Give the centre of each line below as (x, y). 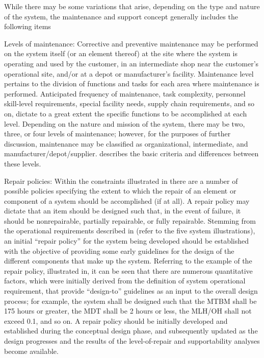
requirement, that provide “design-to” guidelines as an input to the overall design (131, 291)
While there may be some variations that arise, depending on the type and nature (132, 6)
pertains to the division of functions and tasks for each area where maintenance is (132, 83)
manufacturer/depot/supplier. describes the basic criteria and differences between (131, 153)
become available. (31, 351)
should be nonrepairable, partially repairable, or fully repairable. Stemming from (130, 220)
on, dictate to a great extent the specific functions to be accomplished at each (126, 113)
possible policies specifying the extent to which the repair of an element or (120, 191)
